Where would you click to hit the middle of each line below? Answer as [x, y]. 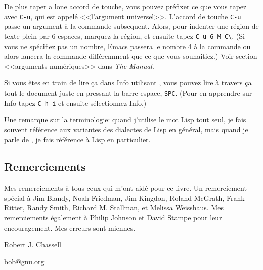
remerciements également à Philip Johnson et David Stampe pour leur [113, 217]
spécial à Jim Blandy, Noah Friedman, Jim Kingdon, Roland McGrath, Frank [124, 197]
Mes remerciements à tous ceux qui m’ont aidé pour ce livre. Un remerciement [125, 188]
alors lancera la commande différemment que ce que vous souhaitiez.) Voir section [131, 56]
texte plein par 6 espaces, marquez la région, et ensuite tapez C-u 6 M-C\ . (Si [124, 36]
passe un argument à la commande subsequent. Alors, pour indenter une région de [131, 26]
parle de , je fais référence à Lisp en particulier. [77, 139]
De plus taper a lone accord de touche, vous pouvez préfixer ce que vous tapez [125, 6]
